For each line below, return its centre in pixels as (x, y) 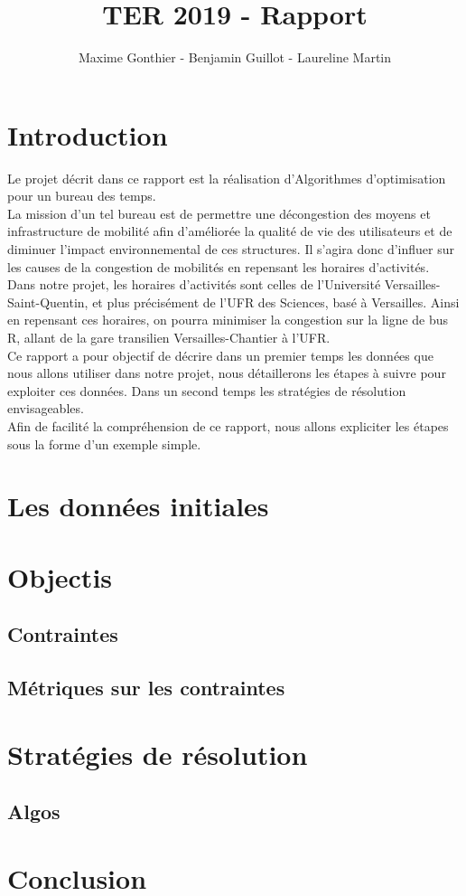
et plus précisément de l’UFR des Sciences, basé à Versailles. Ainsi (276, 302)
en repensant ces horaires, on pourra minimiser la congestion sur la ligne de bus (228, 320)
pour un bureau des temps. (82, 196)
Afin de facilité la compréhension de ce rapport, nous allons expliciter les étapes (228, 425)
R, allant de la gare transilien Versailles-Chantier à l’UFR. (169, 337)
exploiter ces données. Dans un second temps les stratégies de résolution (207, 390)
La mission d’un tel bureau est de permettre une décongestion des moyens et (219, 213)
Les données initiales (138, 506)
